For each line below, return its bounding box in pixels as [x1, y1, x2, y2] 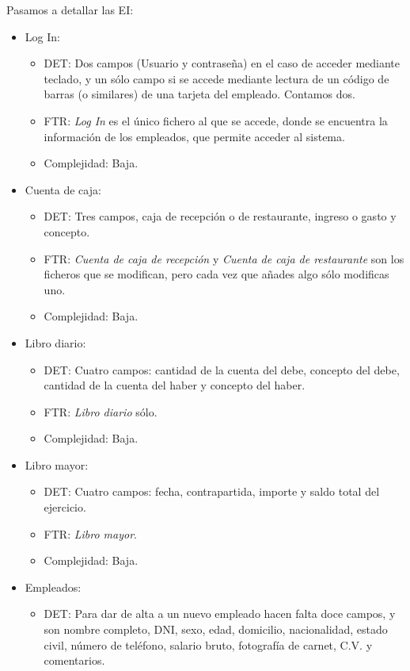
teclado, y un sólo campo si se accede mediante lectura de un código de [44, 70, 389, 86]
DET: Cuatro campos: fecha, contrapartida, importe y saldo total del [44, 483, 380, 500]
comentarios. [44, 652, 105, 669]
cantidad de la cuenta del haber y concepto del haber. [44, 377, 306, 393]
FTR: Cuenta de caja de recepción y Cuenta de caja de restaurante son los [44, 250, 404, 266]
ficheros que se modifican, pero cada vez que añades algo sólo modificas [44, 266, 389, 282]
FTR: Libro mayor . [44, 525, 137, 542]
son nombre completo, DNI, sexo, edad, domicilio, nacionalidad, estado [44, 621, 388, 638]
